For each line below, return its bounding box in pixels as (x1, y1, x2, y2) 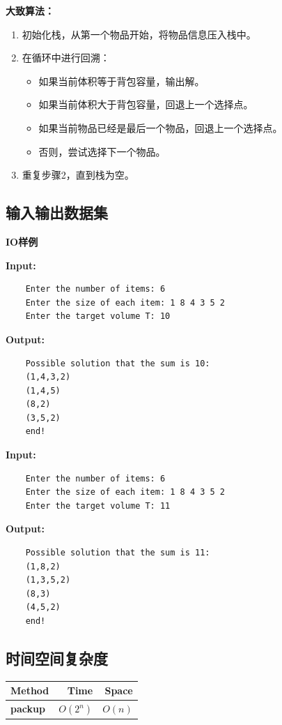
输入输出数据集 (6, 202, 108, 223)
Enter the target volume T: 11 (25, 500, 171, 511)
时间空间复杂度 (6, 648, 108, 668)
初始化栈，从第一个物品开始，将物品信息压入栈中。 (22, 27, 256, 41)
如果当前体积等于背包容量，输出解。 (38, 73, 205, 88)
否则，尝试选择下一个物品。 (38, 144, 166, 158)
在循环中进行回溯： (22, 50, 110, 65)
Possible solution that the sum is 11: (25, 548, 210, 558)
